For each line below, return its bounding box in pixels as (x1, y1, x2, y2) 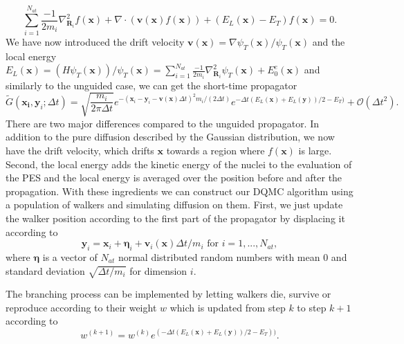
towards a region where (166, 143, 265, 157)
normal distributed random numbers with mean (118, 249, 320, 264)
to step (297, 300, 327, 314)
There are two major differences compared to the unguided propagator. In (6, 116, 320, 130)
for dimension (129, 263, 187, 278)
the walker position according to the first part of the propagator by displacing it (6, 210, 345, 225)
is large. (298, 143, 332, 157)
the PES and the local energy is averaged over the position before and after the (6, 170, 342, 185)
